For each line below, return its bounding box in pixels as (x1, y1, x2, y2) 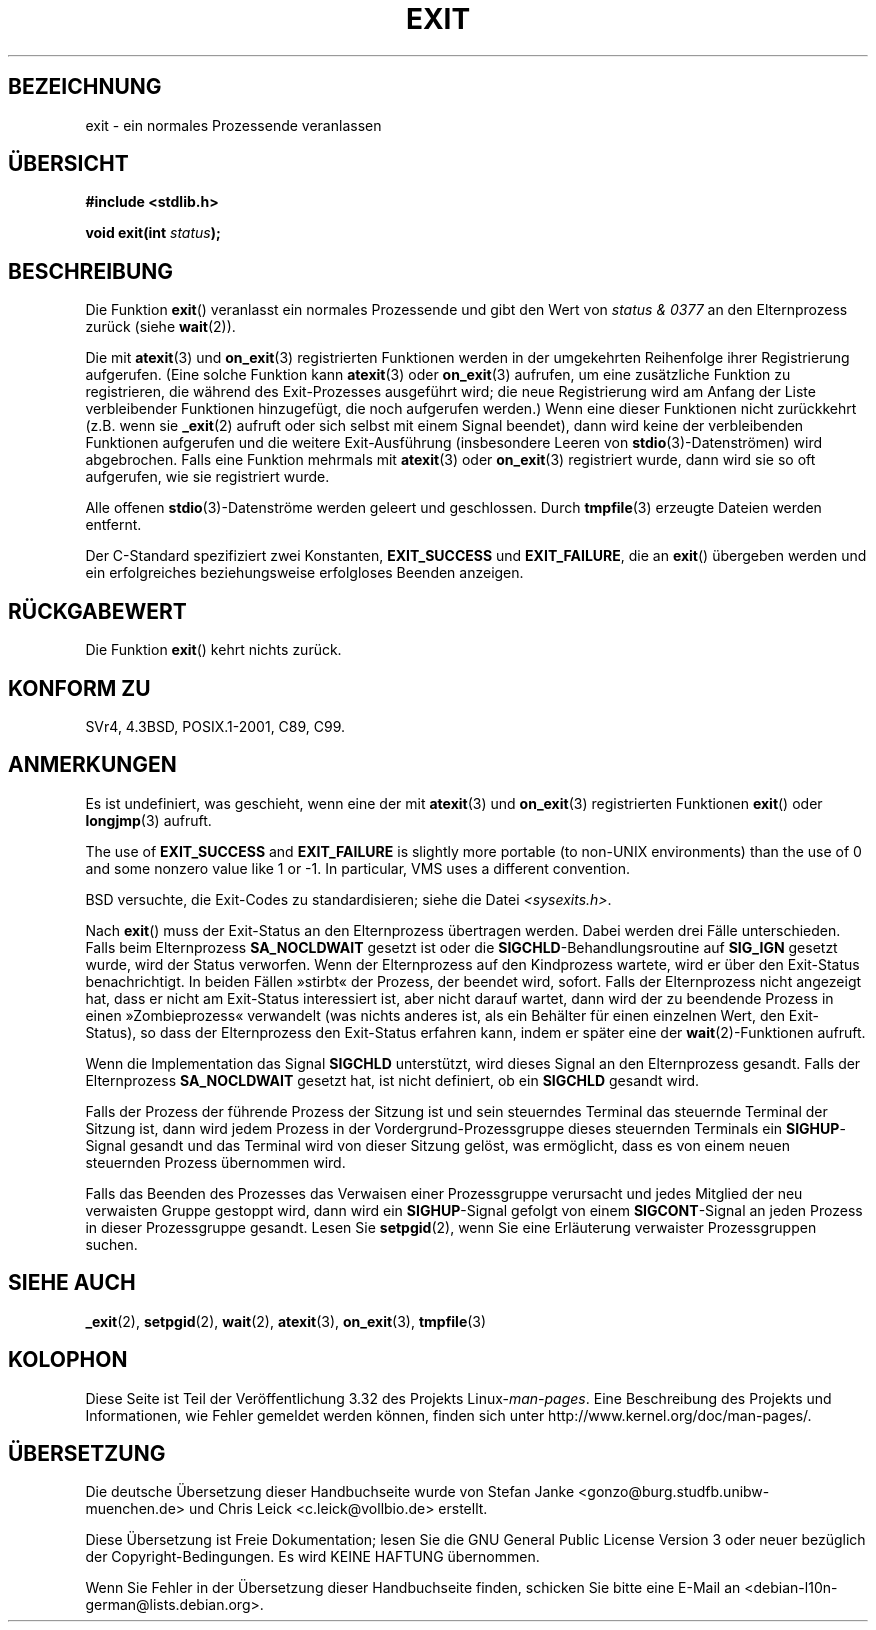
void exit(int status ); (85, 224, 221, 242)
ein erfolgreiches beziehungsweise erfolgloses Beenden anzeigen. (85, 564, 524, 582)
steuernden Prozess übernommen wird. (85, 1153, 346, 1171)
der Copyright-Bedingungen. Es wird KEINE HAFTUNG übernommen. (85, 1548, 540, 1566)
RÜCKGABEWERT (8, 598, 187, 624)
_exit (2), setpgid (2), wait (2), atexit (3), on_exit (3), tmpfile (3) (85, 1312, 487, 1330)
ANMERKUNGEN (8, 752, 177, 778)
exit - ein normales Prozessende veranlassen (85, 116, 382, 134)
